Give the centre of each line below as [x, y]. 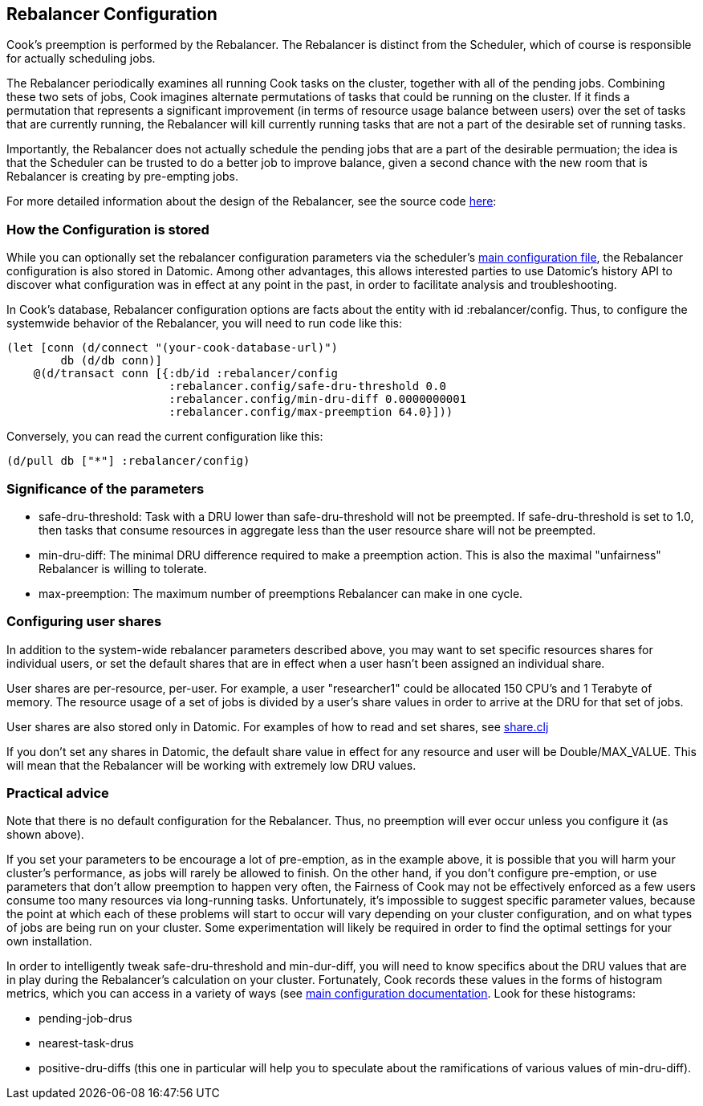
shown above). [45, 835]
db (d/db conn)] [111, 361]
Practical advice [58, 793]
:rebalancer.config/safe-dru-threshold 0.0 [307, 386]
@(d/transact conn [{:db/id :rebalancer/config [186, 374]
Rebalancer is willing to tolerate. [123, 568]
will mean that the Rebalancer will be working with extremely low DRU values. [211, 765]
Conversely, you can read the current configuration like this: [165, 437]
